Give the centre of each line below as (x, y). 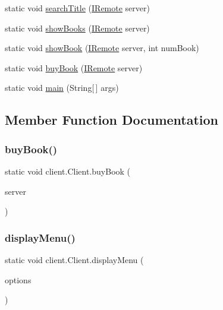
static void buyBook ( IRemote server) (74, 67)
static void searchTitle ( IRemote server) (77, 8)
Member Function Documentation (112, 120)
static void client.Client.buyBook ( (68, 171)
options (18, 279)
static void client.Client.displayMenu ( (74, 259)
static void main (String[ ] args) (62, 88)
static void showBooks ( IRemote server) (77, 28)
